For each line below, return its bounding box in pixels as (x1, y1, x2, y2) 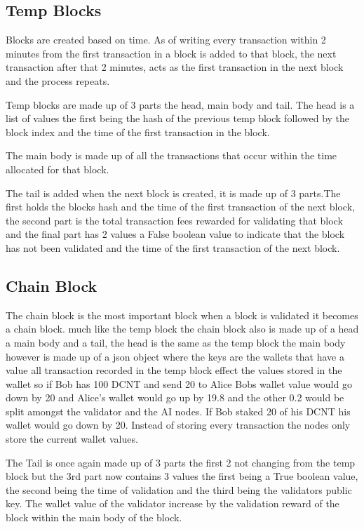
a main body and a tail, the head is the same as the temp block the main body (6, 335, 346, 349)
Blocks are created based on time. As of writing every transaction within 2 (6, 32, 326, 47)
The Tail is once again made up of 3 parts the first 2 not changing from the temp (6, 455, 356, 469)
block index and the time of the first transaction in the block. (6, 124, 270, 139)
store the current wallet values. (6, 431, 138, 446)
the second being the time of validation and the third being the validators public (6, 482, 352, 497)
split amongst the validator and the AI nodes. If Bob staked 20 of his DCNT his (6, 403, 351, 418)
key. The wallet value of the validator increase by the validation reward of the (6, 496, 339, 511)
